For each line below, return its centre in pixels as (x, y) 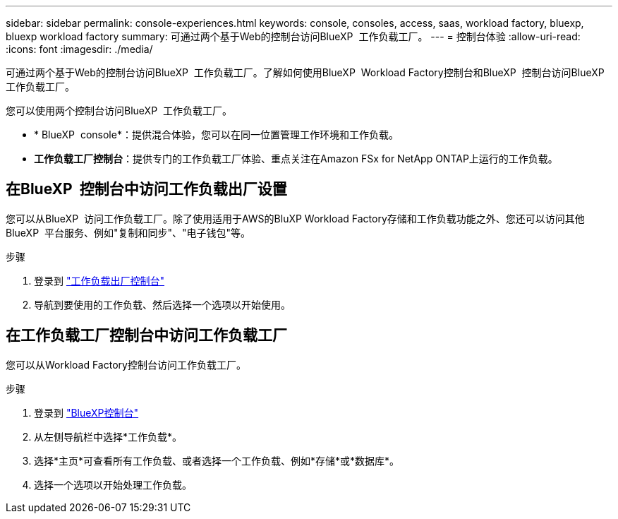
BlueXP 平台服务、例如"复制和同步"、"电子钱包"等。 (128, 232)
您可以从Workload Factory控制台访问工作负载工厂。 (126, 364)
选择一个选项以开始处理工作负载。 (113, 484)
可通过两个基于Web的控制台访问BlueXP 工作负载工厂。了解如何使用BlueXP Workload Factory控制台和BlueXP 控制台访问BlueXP (305, 72)
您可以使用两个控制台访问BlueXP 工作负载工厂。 (119, 111)
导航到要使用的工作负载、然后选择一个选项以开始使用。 (162, 304)
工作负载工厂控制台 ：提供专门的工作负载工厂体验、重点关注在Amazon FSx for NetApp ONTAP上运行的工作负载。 (296, 159)
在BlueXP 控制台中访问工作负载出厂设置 (146, 189)
